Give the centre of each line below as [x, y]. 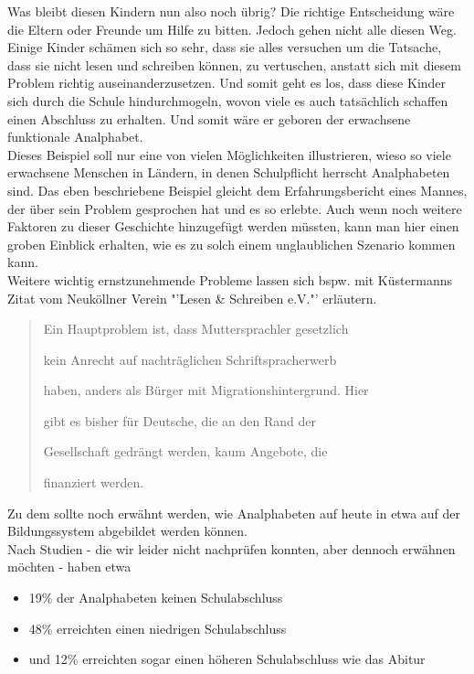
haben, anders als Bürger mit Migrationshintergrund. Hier [206, 390]
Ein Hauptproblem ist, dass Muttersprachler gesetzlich [196, 329]
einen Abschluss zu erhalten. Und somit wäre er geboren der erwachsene [209, 118]
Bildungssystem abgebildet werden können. [127, 531]
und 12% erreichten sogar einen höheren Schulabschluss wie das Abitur [227, 659]
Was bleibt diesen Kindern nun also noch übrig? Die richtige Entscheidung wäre [231, 11]
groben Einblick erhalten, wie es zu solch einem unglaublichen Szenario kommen [232, 244]
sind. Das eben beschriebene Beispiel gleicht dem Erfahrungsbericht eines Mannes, [237, 190]
